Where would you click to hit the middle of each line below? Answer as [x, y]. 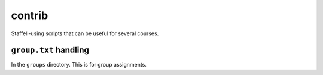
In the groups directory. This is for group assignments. [79, 65]
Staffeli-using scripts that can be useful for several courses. [85, 33]
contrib [30, 15]
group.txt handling [50, 50]
